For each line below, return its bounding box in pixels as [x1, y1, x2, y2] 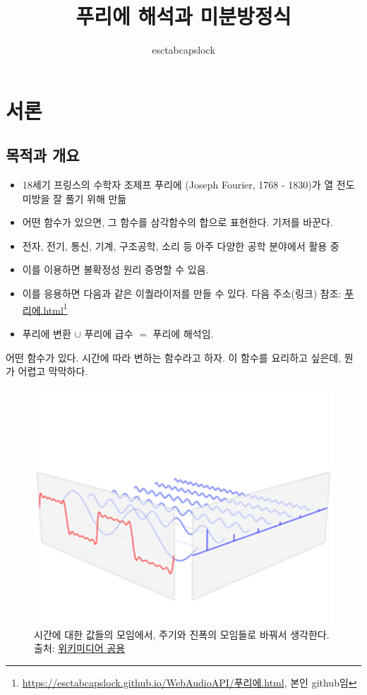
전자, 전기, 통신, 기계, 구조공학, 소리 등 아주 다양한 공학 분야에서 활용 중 [22, 238, 339, 253]
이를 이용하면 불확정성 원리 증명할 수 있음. [22, 262, 209, 277]
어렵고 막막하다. [18, 364, 88, 379]
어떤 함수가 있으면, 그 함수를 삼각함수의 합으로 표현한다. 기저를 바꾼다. [22, 215, 333, 230]
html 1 [43, 300, 68, 317]
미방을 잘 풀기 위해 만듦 [22, 191, 127, 206]
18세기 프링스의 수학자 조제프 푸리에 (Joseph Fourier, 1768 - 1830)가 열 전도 [22, 177, 355, 192]
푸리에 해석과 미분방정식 [76, 1, 291, 30]
